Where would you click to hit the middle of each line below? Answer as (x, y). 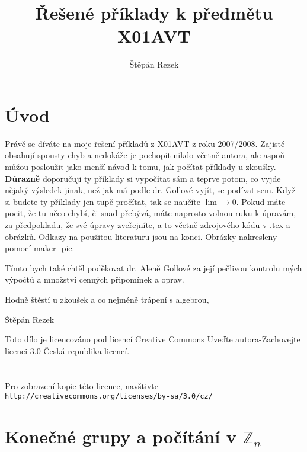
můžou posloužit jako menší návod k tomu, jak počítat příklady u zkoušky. (140, 167)
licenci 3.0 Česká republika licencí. (67, 350)
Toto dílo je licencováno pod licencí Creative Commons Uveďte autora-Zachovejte (153, 339)
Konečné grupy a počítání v (121, 436)
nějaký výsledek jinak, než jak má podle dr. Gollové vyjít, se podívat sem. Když (150, 190)
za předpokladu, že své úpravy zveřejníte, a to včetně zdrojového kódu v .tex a (148, 225)
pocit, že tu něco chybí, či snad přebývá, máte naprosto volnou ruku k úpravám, (151, 213)
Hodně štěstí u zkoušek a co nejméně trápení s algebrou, (107, 299)
